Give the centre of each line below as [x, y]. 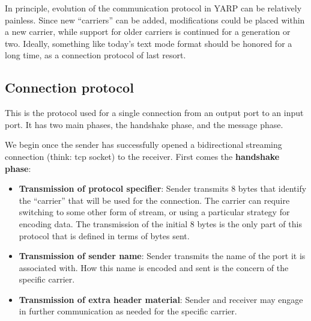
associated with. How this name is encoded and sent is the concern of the [154, 267]
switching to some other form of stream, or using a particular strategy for [154, 212]
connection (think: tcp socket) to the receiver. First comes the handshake [142, 156]
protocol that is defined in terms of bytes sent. [104, 235]
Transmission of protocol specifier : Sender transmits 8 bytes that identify [163, 188]
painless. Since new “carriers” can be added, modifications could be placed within [155, 20]
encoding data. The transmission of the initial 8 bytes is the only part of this [160, 223]
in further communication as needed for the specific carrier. [128, 311]
